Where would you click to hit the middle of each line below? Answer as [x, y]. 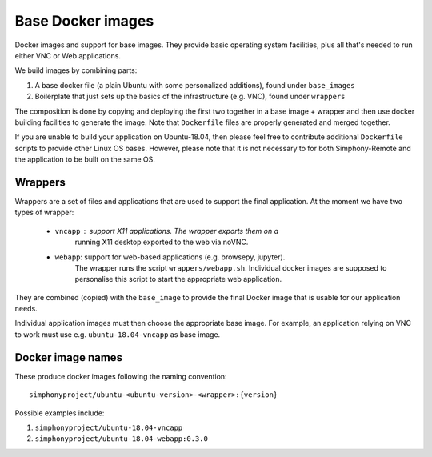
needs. [26, 309]
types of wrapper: [44, 213]
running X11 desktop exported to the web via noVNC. [162, 242]
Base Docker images [84, 21]
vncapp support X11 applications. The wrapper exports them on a [167, 231]
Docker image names [69, 357]
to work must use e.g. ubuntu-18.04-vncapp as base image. [118, 334]
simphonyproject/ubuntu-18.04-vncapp [109, 427]
